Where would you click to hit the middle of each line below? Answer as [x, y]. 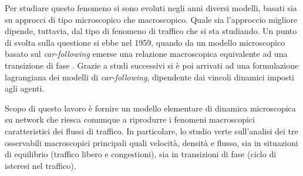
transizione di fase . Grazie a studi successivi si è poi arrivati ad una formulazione [152, 65]
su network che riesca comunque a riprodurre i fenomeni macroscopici [130, 119]
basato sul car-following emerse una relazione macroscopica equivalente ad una [146, 54]
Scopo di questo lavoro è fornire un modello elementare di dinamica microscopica [150, 108]
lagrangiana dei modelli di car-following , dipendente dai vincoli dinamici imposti [149, 77]
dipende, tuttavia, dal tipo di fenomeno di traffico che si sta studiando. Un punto [151, 31]
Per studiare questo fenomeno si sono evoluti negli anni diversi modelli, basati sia [151, 8]
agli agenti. [25, 88]
